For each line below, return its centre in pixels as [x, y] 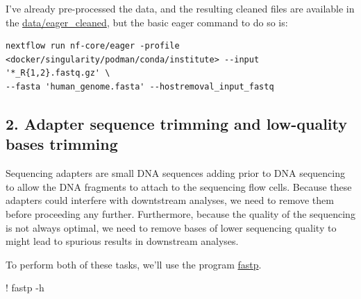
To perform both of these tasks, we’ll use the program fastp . [134, 264]
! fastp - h [25, 288]
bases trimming [62, 144]
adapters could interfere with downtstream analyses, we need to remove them [170, 200]
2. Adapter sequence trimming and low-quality [177, 123]
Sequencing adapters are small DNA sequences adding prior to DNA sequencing [175, 173]
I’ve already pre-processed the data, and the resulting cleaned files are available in [180, 8]
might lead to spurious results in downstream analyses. [122, 241]
